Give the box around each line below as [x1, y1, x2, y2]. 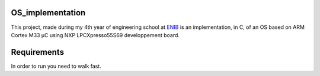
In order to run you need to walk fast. [11, 62, 102, 70]
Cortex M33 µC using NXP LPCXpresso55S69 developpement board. [11, 31, 180, 38]
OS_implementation [11, 8, 86, 18]
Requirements [11, 47, 65, 57]
